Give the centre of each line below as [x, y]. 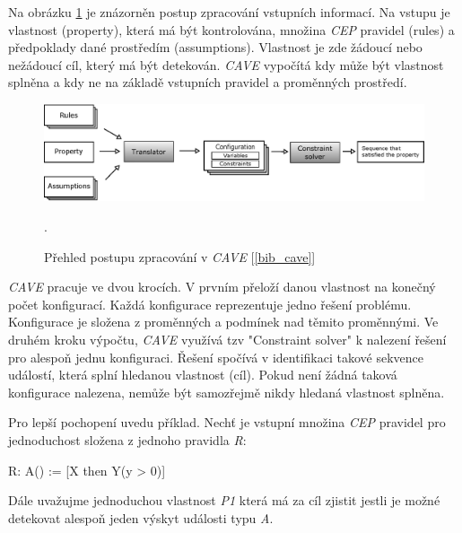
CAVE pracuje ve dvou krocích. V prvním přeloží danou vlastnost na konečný [222, 287]
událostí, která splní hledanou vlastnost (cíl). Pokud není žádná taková [203, 375]
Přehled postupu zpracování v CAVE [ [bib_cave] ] [180, 256]
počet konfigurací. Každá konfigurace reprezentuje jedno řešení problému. [210, 304]
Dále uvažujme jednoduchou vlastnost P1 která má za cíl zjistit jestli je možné [224, 500]
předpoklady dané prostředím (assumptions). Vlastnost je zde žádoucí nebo [215, 47]
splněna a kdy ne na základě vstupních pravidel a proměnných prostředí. [208, 82]
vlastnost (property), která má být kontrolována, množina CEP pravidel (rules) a [231, 29]
